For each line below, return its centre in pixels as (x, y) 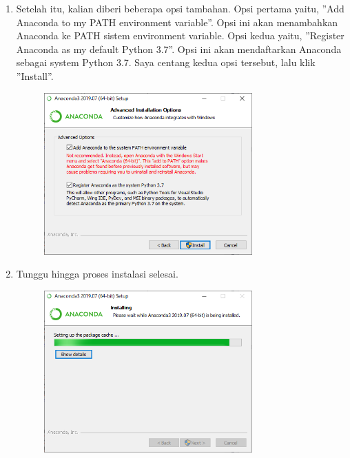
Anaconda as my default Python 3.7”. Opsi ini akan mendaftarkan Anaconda (179, 49)
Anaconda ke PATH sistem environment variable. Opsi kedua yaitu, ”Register (180, 35)
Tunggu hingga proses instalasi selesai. (97, 274)
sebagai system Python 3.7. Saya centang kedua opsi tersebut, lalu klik (166, 62)
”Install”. (35, 75)
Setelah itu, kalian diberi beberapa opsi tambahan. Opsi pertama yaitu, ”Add (180, 8)
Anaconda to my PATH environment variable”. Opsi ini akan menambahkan (177, 22)
